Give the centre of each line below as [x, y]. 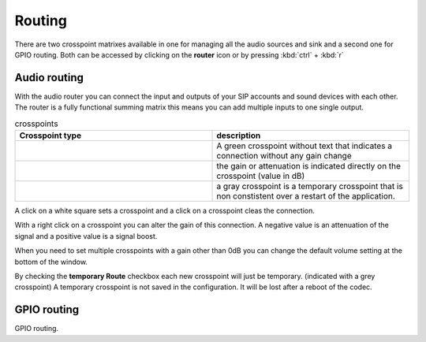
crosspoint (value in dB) [261, 176]
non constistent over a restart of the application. [306, 196]
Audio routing [49, 78]
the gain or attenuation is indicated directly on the [309, 166]
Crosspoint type [50, 136]
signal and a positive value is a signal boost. [86, 236]
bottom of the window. [51, 262]
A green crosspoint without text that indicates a [305, 146]
